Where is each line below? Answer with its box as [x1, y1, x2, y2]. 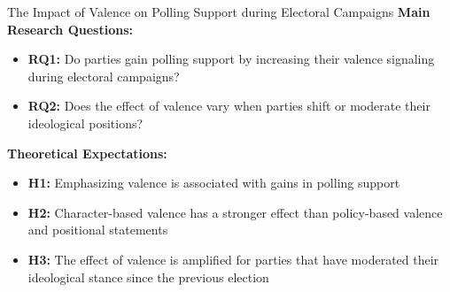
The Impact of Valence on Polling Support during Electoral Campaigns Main [7, 3, 431, 20]
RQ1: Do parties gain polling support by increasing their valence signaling [27, 50, 435, 68]
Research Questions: [7, 19, 133, 38]
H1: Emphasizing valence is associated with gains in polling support [27, 173, 400, 192]
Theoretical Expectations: [7, 143, 167, 162]
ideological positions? [27, 113, 144, 132]
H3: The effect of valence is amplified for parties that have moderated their [27, 250, 439, 268]
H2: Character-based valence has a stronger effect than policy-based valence [27, 203, 443, 221]
